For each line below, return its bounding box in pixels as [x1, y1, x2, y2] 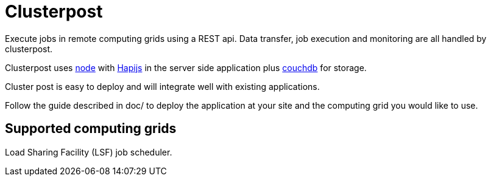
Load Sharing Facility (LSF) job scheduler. [5, 146, 172, 157]
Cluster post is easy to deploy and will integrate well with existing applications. [5, 81, 320, 92]
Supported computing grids [5, 121, 177, 137]
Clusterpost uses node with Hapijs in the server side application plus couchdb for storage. [5, 62, 367, 73]
